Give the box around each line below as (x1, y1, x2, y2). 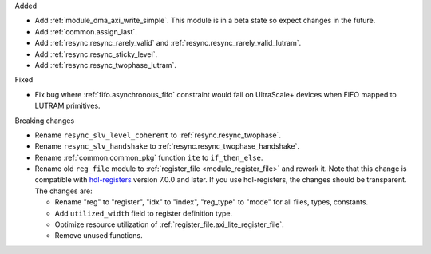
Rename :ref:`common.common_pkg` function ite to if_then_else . (34, 153, 263, 162)
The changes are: (34, 186, 93, 196)
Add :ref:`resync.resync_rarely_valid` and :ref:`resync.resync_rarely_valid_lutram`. (34, 38, 302, 48)
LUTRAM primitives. (34, 101, 101, 111)
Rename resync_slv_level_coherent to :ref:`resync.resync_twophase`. (34, 130, 281, 140)
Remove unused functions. (54, 231, 143, 240)
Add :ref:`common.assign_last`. (34, 26, 137, 36)
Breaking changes (14, 116, 75, 125)
